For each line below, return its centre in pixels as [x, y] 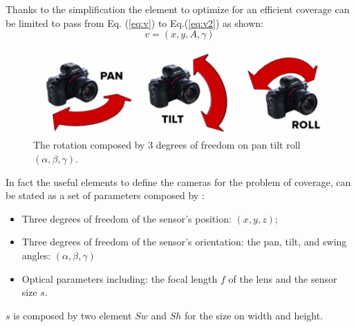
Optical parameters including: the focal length [120, 278]
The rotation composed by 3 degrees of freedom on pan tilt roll [167, 145]
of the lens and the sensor [283, 278]
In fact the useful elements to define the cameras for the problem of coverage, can [178, 181]
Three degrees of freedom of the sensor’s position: [127, 218]
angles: [36, 255]
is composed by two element [73, 315]
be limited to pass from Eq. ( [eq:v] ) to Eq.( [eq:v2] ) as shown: [134, 22]
